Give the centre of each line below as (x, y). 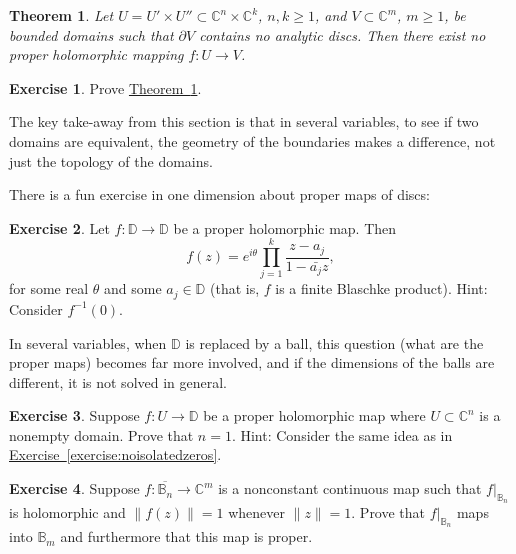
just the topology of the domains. (111, 160)
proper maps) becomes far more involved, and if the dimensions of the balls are (252, 362)
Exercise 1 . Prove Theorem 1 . (105, 87)
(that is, (234, 288)
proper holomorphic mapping (96, 54)
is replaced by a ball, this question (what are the (334, 342)
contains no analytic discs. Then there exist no (342, 34)
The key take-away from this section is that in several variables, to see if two (244, 121)
